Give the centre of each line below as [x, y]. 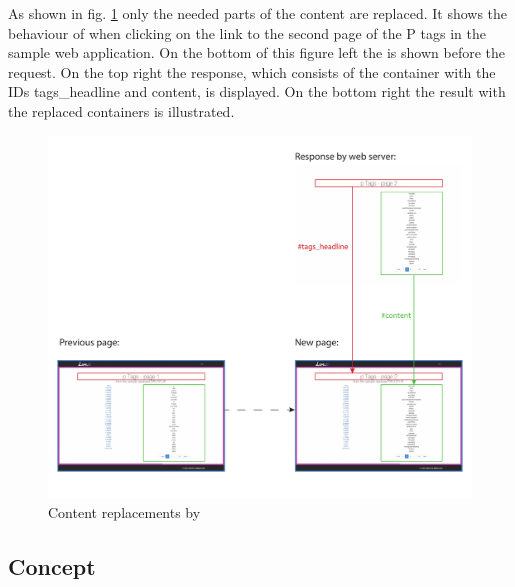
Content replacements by [124, 512]
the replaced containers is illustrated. [121, 110]
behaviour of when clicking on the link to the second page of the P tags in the [247, 32]
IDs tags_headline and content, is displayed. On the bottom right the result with [257, 91]
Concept [52, 566]
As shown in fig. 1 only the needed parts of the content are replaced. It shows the [258, 13]
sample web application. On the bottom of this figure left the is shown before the [256, 52]
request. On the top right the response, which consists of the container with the [252, 71]
